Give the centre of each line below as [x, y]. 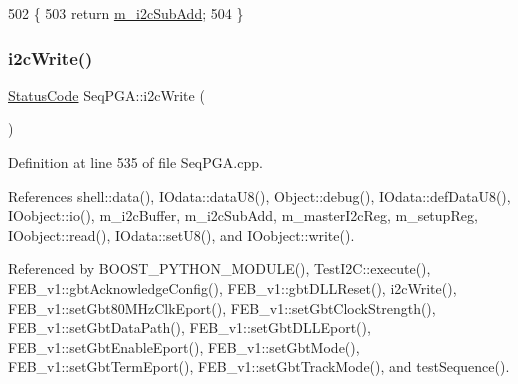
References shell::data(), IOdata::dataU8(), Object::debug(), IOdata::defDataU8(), [259, 195]
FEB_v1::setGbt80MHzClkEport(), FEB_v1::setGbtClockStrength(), [222, 307]
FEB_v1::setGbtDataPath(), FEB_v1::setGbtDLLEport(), [189, 327]
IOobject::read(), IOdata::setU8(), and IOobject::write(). [181, 234]
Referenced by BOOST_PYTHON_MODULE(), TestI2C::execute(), [219, 268]
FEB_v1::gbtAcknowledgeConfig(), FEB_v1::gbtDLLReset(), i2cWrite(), [232, 287]
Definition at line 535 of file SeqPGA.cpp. [135, 162]
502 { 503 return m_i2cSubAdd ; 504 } [126, 13]
